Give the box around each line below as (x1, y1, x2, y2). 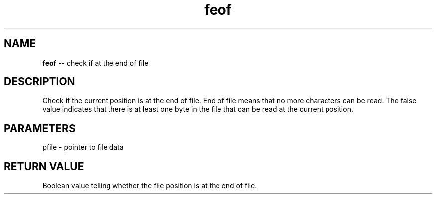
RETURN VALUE (4, 160, 84, 173)
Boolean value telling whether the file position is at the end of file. (42, 181, 257, 190)
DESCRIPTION (4, 75, 75, 88)
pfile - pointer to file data (42, 143, 124, 152)
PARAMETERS (4, 122, 76, 134)
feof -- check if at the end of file (42, 58, 149, 67)
